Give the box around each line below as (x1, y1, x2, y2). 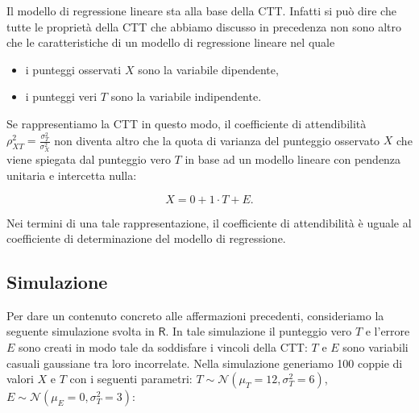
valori (6, 370, 34, 387)
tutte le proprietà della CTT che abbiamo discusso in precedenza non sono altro (6, 18, 402, 35)
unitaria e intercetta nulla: (6, 166, 137, 183)
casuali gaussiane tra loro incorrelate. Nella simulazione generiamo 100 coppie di (6, 354, 403, 371)
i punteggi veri (25, 88, 97, 105)
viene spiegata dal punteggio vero (6, 151, 171, 168)
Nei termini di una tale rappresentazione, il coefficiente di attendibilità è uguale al (6, 214, 412, 231)
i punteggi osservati (25, 60, 122, 77)
